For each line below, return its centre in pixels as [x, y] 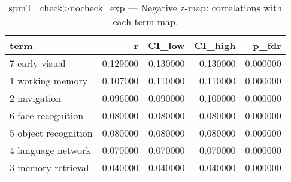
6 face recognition [47, 115]
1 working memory [49, 81]
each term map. [145, 21]
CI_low [166, 45]
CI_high [215, 45]
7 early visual [38, 63]
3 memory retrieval [49, 167]
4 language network [50, 150]
